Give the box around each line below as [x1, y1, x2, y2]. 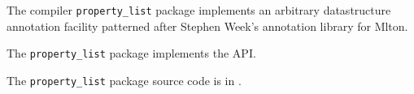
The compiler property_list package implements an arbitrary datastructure [7, 2, 391, 18]
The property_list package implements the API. [7, 45, 256, 62]
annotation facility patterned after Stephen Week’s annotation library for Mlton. [7, 17, 408, 34]
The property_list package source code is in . [7, 71, 242, 88]
